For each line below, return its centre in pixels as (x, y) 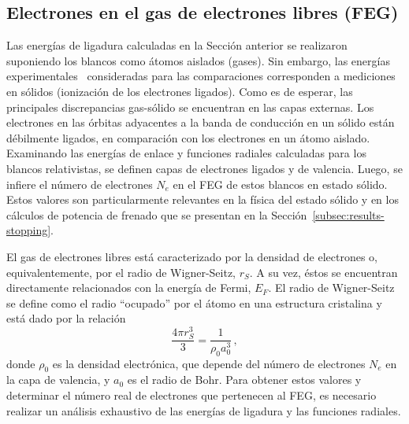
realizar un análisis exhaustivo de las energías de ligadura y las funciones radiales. (204, 410)
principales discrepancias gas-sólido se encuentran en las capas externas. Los (190, 107)
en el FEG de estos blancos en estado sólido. (280, 184)
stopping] (29, 230)
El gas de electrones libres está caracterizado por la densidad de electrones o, (192, 256)
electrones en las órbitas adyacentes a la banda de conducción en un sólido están (201, 122)
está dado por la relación (66, 318)
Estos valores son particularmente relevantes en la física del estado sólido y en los (203, 199)
